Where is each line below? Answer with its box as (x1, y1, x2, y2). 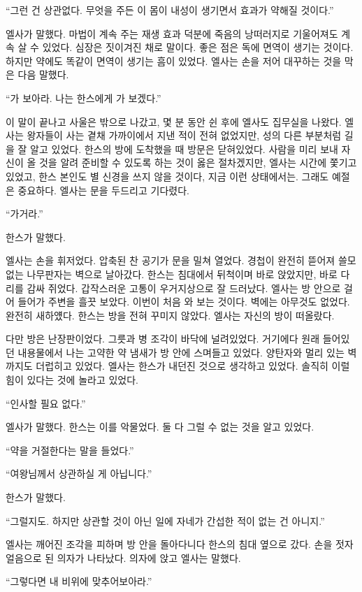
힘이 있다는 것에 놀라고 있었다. (6, 373, 138, 387)
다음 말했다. (17, 67, 69, 82)
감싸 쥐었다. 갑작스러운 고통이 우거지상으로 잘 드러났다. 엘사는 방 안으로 (27, 280, 341, 295)
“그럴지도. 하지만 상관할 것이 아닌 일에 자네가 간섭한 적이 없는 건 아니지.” (6, 513, 325, 528)
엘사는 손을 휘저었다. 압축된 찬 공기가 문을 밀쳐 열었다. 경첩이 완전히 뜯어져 (6, 253, 335, 268)
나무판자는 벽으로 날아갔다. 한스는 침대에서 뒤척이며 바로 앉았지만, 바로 (27, 266, 338, 281)
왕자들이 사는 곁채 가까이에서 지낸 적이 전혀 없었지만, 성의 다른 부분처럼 (27, 128, 342, 143)
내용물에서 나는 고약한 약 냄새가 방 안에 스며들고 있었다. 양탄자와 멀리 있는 (17, 345, 345, 359)
